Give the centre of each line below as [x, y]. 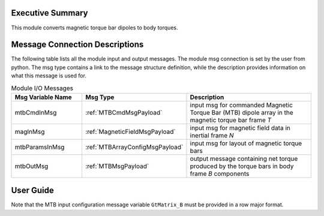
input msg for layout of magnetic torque [246, 143]
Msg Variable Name [43, 97]
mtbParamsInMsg [40, 147]
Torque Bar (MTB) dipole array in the [241, 112]
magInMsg [30, 131]
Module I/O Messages [42, 88]
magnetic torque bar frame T [231, 120]
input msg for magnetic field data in [240, 128]
